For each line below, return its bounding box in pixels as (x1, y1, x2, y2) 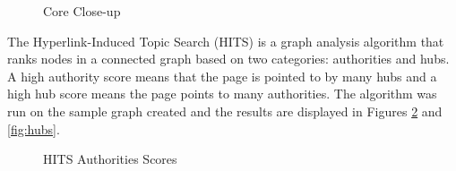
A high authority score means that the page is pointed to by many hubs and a (7, 66, 437, 85)
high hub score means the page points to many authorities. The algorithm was (7, 84, 437, 103)
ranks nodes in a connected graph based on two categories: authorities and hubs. (7, 49, 450, 68)
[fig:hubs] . (7, 119, 60, 138)
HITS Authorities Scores (43, 150, 177, 168)
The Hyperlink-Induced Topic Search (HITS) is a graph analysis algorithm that (7, 31, 444, 50)
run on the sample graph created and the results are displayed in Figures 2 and (7, 101, 443, 120)
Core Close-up (43, 2, 121, 20)
